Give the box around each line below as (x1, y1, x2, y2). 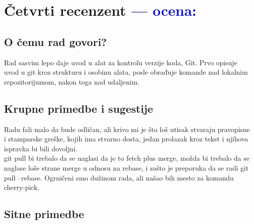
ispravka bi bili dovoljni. (4, 143, 78, 153)
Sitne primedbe (4, 206, 84, 222)
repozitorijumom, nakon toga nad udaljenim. (4, 76, 140, 87)
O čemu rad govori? (4, 34, 107, 49)
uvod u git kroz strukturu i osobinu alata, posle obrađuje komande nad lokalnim (4, 67, 248, 77)
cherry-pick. (4, 182, 40, 192)
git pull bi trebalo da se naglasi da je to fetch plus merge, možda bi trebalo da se (4, 153, 250, 163)
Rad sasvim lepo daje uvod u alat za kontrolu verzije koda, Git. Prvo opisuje (4, 57, 238, 67)
